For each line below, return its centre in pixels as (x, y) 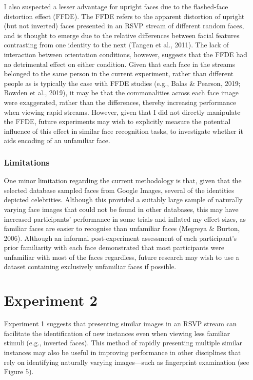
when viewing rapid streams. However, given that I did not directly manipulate (122, 112)
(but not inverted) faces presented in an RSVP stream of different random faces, (124, 26)
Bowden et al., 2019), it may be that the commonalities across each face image (121, 93)
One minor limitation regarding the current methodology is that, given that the (123, 180)
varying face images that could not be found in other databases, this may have (121, 209)
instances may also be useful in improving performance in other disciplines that (122, 352)
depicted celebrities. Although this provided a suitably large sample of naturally (123, 200)
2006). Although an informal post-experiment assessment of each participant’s (120, 238)
